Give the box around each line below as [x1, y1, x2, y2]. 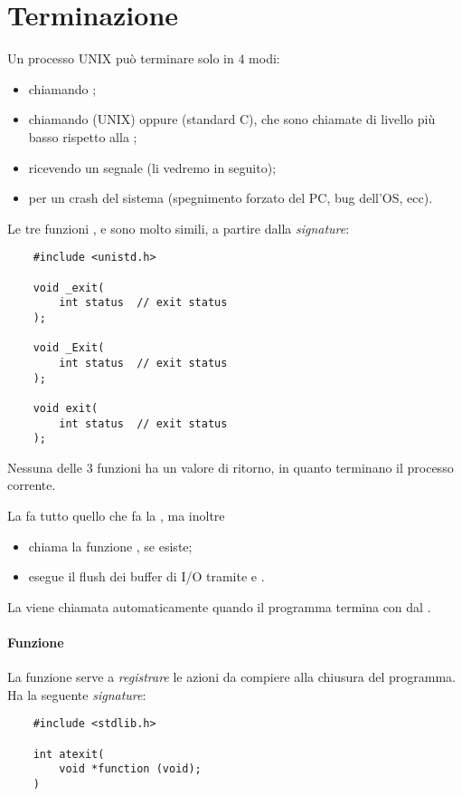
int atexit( [33, 747, 105, 761]
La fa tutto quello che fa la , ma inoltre [7, 506, 225, 524]
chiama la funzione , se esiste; [28, 536, 193, 555]
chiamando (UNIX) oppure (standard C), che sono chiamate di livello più [28, 110, 436, 129]
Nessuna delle [7, 457, 82, 476]
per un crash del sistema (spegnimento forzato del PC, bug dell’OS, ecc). [28, 188, 433, 207]
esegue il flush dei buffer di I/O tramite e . [28, 567, 265, 586]
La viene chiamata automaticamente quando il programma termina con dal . [7, 597, 431, 616]
